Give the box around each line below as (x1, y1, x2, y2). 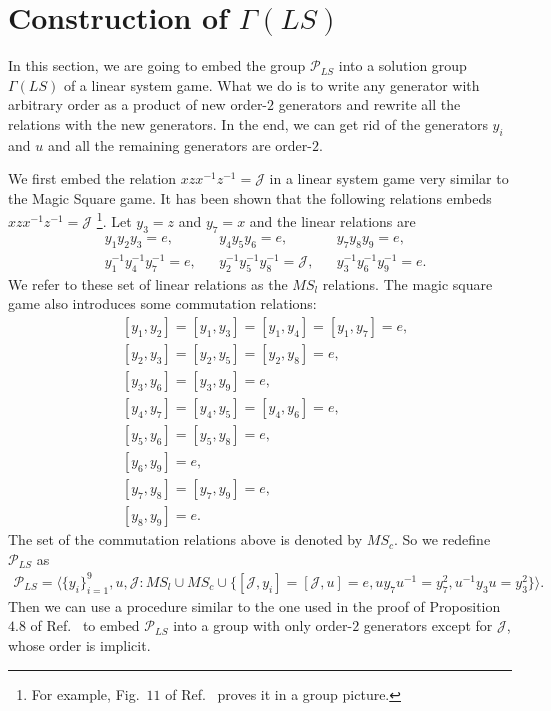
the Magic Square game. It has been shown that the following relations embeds (8, 187, 492, 208)
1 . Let (96, 208, 132, 232)
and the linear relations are (249, 211, 416, 232)
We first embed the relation (8, 168, 177, 189)
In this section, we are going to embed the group (8, 55, 306, 76)
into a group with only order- (173, 615, 353, 636)
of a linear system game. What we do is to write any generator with (63, 74, 480, 95)
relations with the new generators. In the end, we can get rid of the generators (8, 113, 488, 134)
